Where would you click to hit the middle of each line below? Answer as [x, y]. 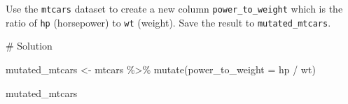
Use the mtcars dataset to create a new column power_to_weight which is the [174, 8]
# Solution [29, 46]
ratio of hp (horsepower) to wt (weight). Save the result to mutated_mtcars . [168, 22]
